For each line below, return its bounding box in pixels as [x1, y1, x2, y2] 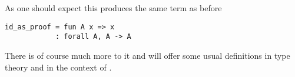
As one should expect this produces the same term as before [5, 2, 222, 14]
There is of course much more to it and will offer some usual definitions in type [5, 49, 290, 61]
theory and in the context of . [5, 61, 112, 73]
